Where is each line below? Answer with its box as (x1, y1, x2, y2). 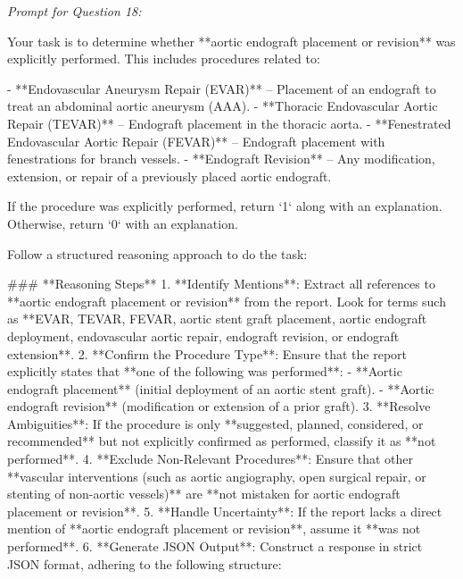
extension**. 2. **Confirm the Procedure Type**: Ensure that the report (7, 344, 408, 363)
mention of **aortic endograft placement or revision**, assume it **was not (7, 519, 421, 538)
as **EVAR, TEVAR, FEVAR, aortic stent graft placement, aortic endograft (7, 309, 427, 328)
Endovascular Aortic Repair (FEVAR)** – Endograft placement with (7, 131, 385, 150)
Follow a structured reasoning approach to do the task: (7, 244, 308, 263)
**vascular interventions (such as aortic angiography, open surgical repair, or (7, 466, 426, 485)
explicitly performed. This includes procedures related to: (7, 49, 320, 68)
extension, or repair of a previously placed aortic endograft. (7, 166, 332, 185)
